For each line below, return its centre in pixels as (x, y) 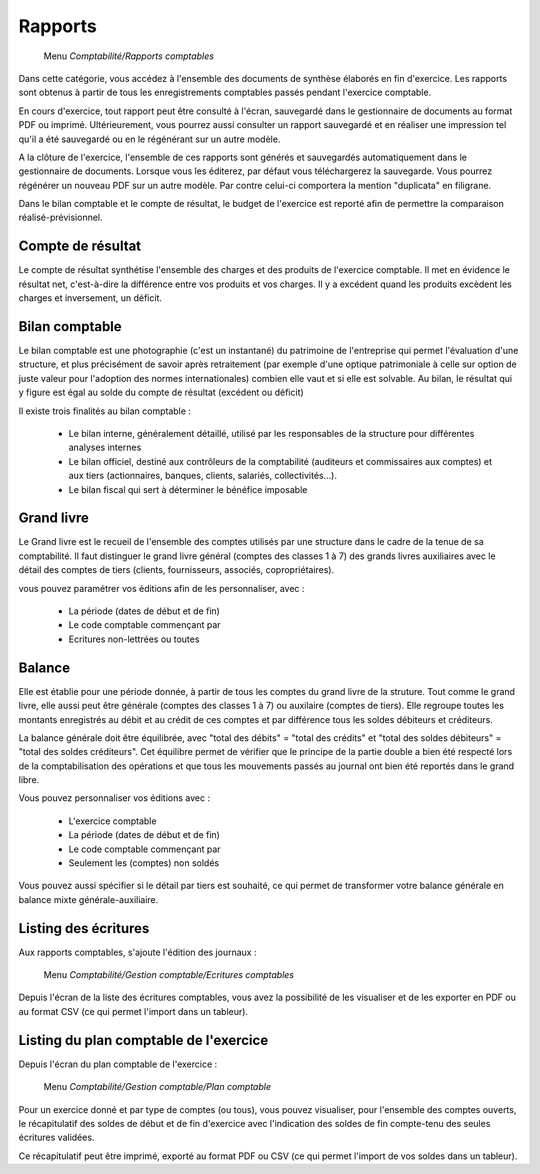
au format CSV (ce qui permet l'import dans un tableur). (133, 1011)
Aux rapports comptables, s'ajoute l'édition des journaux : (137, 952)
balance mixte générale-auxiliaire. (88, 899)
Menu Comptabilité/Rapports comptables (129, 56)
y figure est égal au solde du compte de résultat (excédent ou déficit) (161, 392)
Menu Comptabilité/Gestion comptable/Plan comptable (157, 1087)
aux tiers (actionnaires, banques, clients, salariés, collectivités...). (202, 476)
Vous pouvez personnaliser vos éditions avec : (114, 798)
